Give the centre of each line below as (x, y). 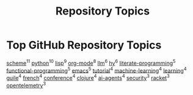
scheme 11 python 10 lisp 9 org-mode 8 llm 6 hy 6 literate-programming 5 (91, 62)
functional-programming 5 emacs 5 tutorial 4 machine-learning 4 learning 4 (96, 70)
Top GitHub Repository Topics (84, 45)
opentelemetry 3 (26, 85)
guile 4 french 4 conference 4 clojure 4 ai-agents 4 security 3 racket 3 (88, 77)
